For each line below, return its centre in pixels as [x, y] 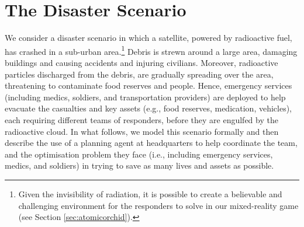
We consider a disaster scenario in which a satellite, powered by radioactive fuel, [148, 38]
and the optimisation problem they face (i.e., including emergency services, [139, 154]
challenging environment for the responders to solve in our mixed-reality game [158, 205]
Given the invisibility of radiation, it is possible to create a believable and [150, 193]
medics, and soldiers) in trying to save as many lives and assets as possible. [139, 165]
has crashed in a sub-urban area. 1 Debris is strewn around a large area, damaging [151, 50]
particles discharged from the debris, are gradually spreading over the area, [139, 74]
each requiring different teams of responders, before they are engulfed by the [141, 119]
